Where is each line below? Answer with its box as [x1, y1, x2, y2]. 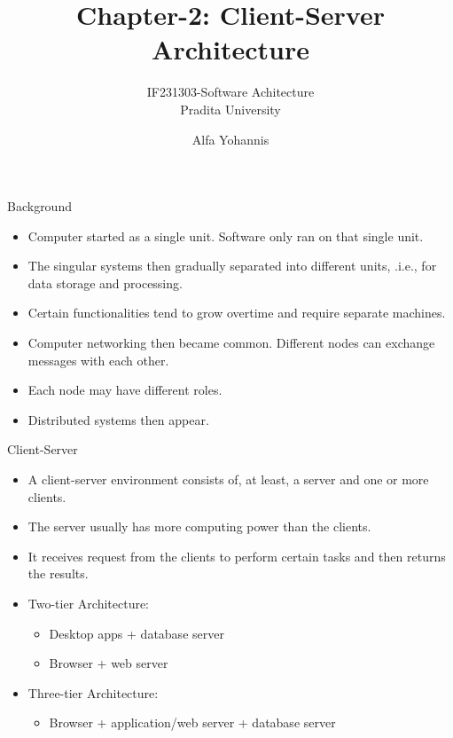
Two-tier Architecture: [27, 594, 150, 612]
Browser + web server [49, 654, 168, 672]
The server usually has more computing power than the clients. [27, 517, 371, 536]
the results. [27, 564, 89, 583]
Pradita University [180, 99, 281, 118]
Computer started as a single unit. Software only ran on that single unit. [27, 226, 424, 245]
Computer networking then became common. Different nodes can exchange [27, 334, 435, 352]
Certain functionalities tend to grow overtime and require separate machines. [27, 303, 446, 322]
